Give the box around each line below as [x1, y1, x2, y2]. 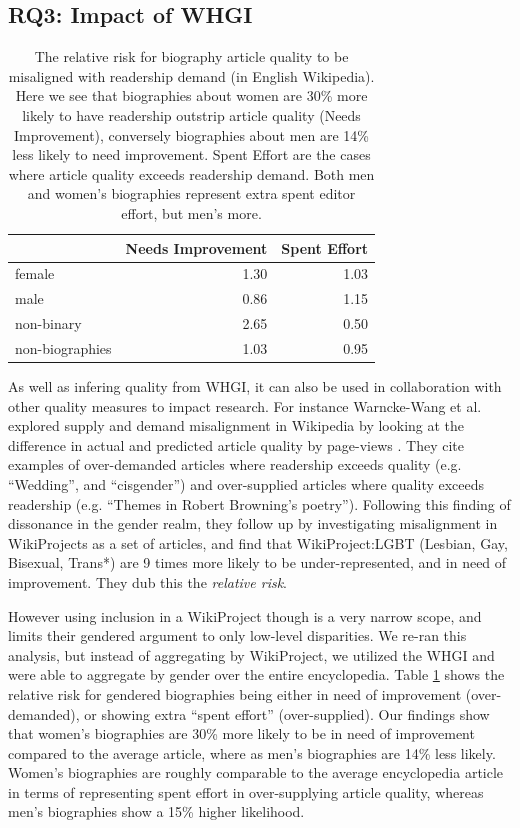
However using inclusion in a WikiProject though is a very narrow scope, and [8, 605, 482, 626]
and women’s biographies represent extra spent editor [27, 183, 356, 204]
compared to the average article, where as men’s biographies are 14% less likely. [8, 742, 496, 763]
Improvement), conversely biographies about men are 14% [14, 124, 370, 145]
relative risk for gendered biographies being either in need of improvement [8, 683, 462, 704]
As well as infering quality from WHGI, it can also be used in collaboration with [8, 376, 502, 397]
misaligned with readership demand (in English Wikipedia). [8, 65, 375, 86]
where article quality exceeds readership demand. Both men [8, 163, 375, 184]
